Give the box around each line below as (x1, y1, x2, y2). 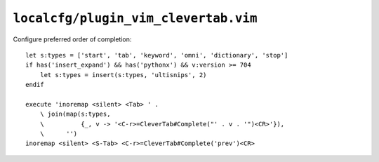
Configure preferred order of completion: (13, 35, 132, 43)
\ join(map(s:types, (39, 110, 111, 119)
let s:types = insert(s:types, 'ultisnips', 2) (39, 71, 207, 79)
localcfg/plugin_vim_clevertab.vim (13, 11, 258, 26)
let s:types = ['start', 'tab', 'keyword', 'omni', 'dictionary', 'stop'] (25, 51, 288, 59)
